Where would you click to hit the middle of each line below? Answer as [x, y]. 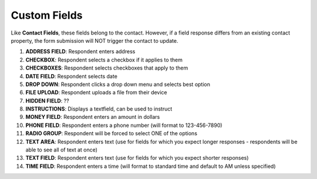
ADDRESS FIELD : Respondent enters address [80, 51]
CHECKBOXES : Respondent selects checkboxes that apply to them [107, 68]
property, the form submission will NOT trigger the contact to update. [95, 40]
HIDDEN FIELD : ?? [48, 101]
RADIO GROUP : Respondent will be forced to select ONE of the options [112, 133]
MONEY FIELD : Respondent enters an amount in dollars [93, 117]
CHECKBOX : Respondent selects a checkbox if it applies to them [104, 60]
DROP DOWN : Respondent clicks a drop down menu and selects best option [118, 84]
